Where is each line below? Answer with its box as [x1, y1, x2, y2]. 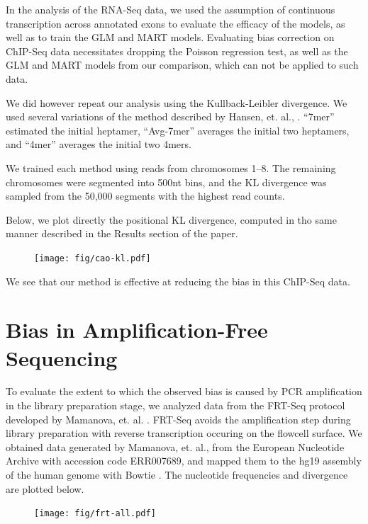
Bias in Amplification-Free [6, 315, 268, 344]
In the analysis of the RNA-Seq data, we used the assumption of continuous [6, 2, 335, 16]
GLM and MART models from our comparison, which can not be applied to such [6, 57, 359, 72]
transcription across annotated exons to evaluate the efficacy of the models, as [6, 16, 345, 30]
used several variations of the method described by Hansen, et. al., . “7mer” [6, 109, 335, 124]
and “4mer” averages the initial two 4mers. [6, 137, 191, 152]
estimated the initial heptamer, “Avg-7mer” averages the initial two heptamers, [6, 123, 350, 137]
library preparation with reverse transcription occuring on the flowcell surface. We [6, 426, 362, 440]
